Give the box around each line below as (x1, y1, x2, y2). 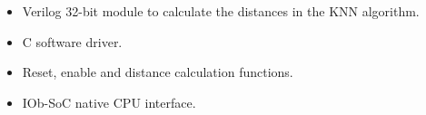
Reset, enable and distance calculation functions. (22, 62, 293, 81)
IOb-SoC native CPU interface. (22, 92, 196, 111)
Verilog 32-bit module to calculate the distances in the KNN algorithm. (22, 2, 420, 20)
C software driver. (22, 32, 123, 51)
